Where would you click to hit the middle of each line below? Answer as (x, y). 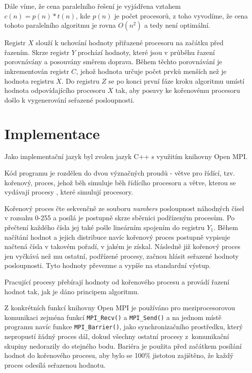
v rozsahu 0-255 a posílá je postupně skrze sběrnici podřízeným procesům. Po (120, 218)
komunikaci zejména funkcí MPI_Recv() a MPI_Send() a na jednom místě (113, 317)
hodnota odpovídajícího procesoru (55, 90)
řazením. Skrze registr (37, 52)
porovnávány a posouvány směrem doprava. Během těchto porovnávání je (113, 62)
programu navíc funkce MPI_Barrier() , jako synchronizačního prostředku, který (124, 327)
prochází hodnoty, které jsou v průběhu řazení (146, 52)
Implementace (52, 133)
